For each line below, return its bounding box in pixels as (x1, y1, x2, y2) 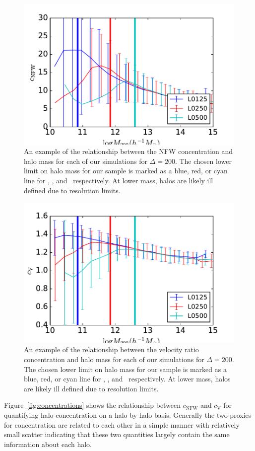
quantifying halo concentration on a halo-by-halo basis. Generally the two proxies (4, 410, 252, 420)
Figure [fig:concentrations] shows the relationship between (4, 400, 181, 410)
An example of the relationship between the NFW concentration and (24, 146, 233, 156)
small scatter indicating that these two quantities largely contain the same (4, 429, 230, 440)
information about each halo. (4, 439, 92, 449)
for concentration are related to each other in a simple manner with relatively (4, 419, 240, 430)
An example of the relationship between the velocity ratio (24, 344, 199, 355)
